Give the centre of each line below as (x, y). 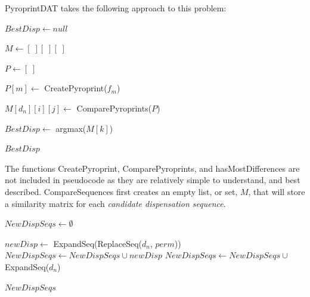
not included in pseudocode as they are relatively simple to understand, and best (153, 180)
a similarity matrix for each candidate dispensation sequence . (115, 203)
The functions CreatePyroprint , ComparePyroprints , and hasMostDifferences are (152, 168)
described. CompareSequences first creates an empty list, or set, (121, 191)
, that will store (277, 191)
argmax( (71, 128)
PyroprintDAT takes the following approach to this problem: (116, 8)
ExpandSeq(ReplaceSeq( (98, 243)
